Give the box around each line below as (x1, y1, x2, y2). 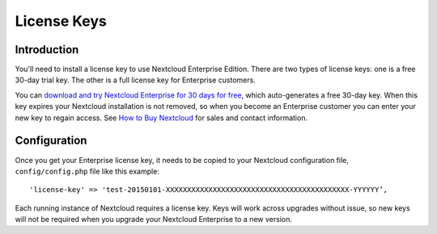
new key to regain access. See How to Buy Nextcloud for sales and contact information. (15, 113, 308, 123)
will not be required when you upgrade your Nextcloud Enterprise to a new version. (15, 215, 293, 224)
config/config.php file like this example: (15, 166, 159, 176)
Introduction (15, 43, 79, 56)
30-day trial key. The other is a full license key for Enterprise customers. (15, 75, 257, 85)
